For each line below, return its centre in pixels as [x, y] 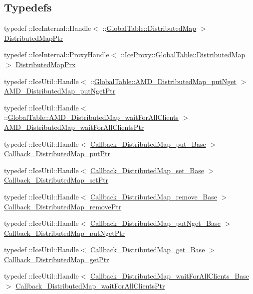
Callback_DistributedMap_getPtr [57, 259]
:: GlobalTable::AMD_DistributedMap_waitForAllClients [91, 117]
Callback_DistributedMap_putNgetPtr [65, 233]
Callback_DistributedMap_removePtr [63, 206]
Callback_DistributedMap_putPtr [57, 153]
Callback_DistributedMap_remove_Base [154, 196]
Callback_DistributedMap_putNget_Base [155, 223]
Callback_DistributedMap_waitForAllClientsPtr [90, 286]
